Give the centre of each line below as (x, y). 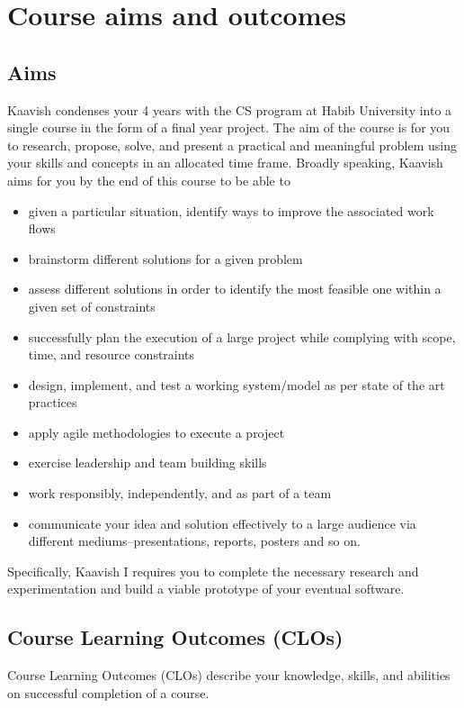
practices (53, 402)
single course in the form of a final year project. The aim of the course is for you (229, 127)
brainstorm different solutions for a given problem (165, 258)
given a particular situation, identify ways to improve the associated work (231, 210)
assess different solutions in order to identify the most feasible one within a (235, 289)
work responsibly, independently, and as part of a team (180, 493)
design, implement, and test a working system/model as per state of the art (236, 384)
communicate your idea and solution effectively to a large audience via (222, 523)
